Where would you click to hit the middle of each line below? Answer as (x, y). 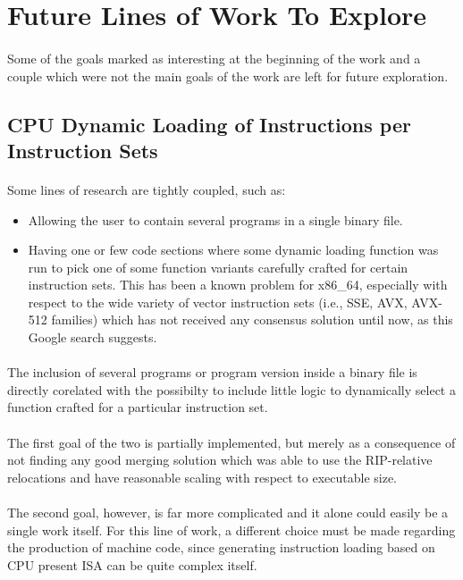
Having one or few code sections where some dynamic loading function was (233, 250)
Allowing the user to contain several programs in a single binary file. (215, 219)
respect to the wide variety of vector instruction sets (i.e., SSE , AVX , (218, 302)
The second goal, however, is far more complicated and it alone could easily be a (228, 513)
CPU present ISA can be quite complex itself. (132, 564)
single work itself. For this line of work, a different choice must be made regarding (231, 530)
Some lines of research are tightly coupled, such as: (147, 189)
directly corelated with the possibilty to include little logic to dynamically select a (231, 389)
